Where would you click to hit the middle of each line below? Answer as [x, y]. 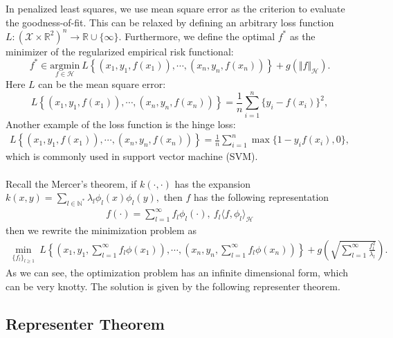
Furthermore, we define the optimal [200, 36]
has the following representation [262, 197]
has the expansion [212, 183]
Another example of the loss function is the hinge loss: [121, 124]
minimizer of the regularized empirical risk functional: [120, 51]
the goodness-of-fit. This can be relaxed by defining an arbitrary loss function [170, 22]
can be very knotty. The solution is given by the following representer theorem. [173, 286]
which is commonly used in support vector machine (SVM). [132, 156]
